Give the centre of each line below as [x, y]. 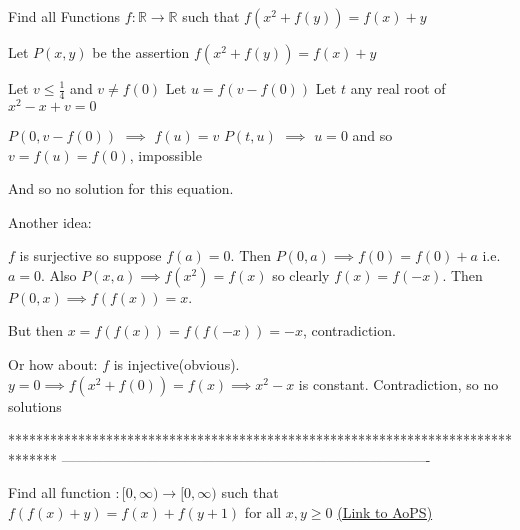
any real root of [398, 88]
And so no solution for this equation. [121, 188]
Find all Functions [64, 16]
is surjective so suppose [90, 255]
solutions [35, 405]
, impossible [165, 154]
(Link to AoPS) [385, 512]
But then [36, 330]
